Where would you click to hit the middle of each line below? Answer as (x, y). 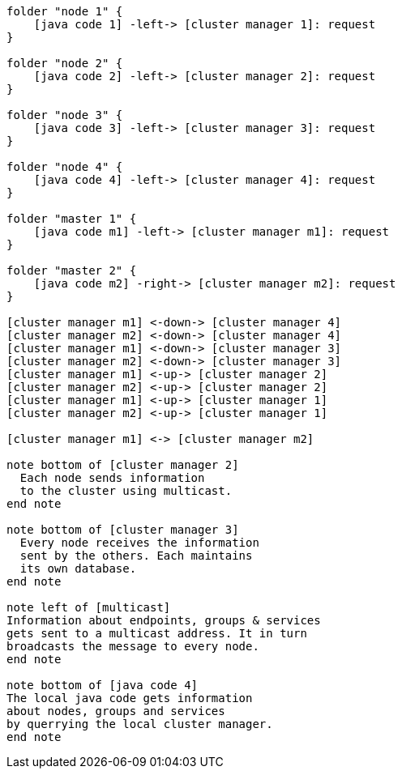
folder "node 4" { (65, 167)
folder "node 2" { (65, 63)
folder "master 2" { (72, 270)
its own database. (78, 568)
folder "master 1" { (72, 219)
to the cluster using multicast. (126, 491)
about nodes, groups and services (116, 711)
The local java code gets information (130, 698)
